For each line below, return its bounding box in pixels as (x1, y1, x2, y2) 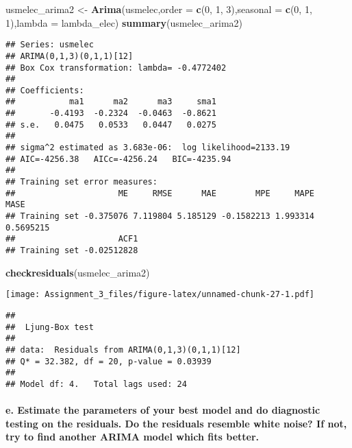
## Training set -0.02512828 (5, 246, 138, 255)
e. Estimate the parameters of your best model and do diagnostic (5, 403, 320, 417)
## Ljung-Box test (5, 322, 94, 332)
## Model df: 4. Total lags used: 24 (5, 379, 187, 389)
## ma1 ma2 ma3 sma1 (5, 97, 216, 107)
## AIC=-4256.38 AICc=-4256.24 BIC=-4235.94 (5, 154, 231, 164)
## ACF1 (5, 234, 138, 244)
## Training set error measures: (5, 177, 158, 187)
